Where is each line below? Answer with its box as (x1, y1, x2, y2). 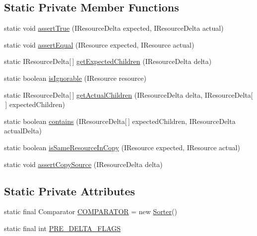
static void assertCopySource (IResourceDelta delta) (4, 159, 163, 169)
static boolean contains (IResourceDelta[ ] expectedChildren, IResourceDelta (4, 116, 236, 126)
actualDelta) (4, 125, 42, 136)
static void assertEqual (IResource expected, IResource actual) (4, 39, 194, 50)
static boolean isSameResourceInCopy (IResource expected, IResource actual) (4, 142, 240, 152)
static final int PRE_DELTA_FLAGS (4, 223, 121, 233)
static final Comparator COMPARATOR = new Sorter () (4, 206, 177, 217)
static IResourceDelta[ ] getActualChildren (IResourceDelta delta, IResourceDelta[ (4, 89, 253, 100)
